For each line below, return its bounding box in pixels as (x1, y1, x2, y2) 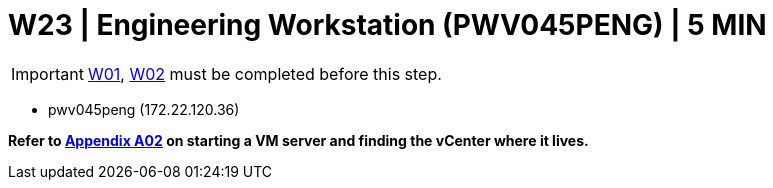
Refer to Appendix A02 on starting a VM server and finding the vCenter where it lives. (8, 131, 589, 149)
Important (11, 63, 84, 84)
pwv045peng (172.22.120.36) (48, 100, 240, 118)
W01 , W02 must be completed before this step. (87, 63, 442, 84)
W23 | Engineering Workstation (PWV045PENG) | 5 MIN (8, 8, 767, 42)
